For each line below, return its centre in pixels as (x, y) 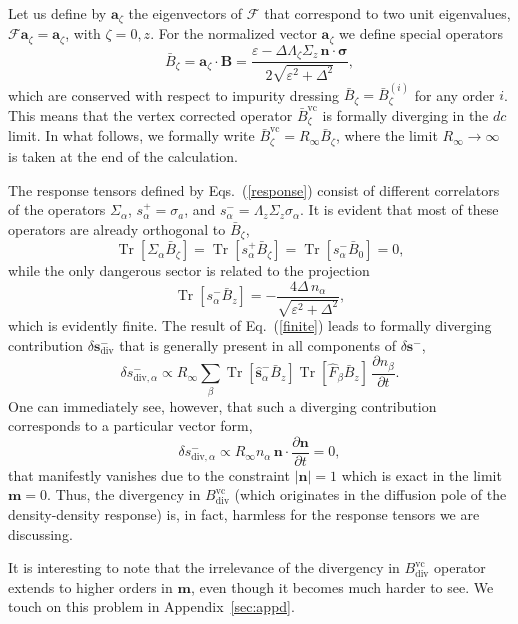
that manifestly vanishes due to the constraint (149, 474)
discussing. (40, 533)
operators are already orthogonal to (117, 228)
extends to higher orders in (90, 586)
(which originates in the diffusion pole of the (370, 494)
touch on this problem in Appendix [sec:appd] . (151, 606)
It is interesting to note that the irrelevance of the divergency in (204, 567)
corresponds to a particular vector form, (130, 425)
